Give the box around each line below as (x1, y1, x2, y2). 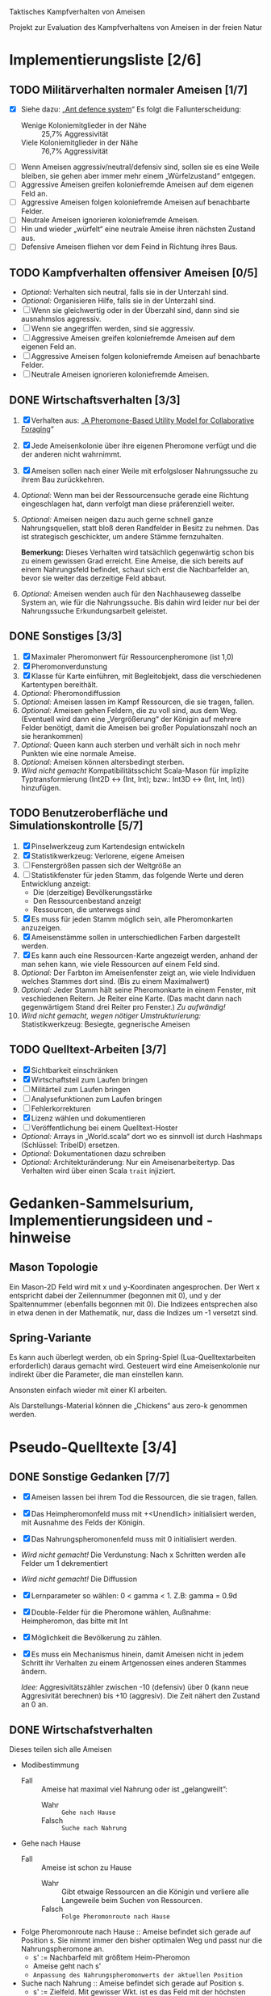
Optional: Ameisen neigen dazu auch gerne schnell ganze (20, 515, 214, 525)
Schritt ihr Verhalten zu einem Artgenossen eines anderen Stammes (20, 1658, 247, 1668)
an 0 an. (20, 1699, 48, 1709)
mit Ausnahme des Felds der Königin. (20, 1517, 145, 1527)
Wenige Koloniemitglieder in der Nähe (20, 120, 148, 130)
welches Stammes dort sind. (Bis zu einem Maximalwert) (20, 976, 211, 985)
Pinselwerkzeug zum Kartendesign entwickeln (31, 841, 185, 851)
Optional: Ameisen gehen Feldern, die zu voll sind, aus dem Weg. (20, 705, 238, 715)
